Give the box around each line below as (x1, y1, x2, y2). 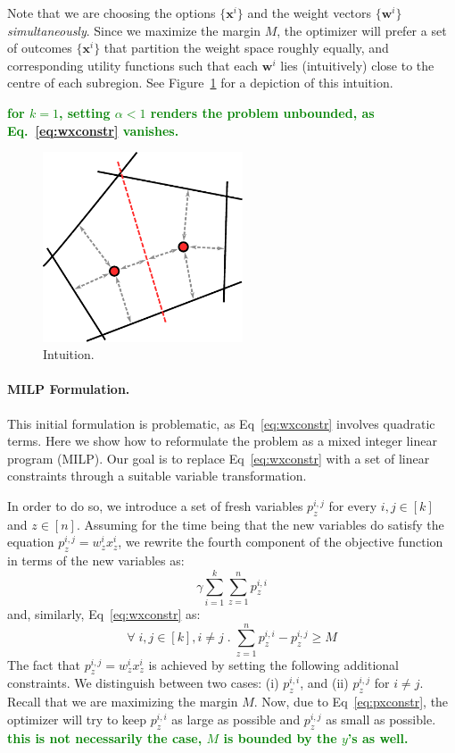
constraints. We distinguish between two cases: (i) (7, 674, 279, 692)
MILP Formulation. (7, 380, 130, 398)
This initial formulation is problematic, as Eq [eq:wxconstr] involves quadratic (7, 414, 435, 432)
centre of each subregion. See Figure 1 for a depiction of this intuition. (7, 73, 393, 92)
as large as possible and (171, 709, 301, 728)
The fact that (7, 655, 81, 674)
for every (328, 497, 377, 515)
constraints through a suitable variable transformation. (7, 466, 307, 485)
